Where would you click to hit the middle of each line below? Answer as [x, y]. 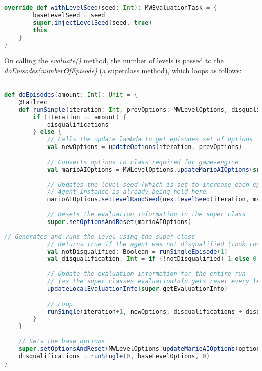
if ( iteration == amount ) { [80, 117]
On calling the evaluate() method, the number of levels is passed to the [114, 61]
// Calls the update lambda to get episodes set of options [150, 140]
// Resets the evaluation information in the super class [146, 215]
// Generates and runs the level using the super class [100, 236]
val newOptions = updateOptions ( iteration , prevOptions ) [145, 147]
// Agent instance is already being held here [126, 192]
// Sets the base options [62, 342]
